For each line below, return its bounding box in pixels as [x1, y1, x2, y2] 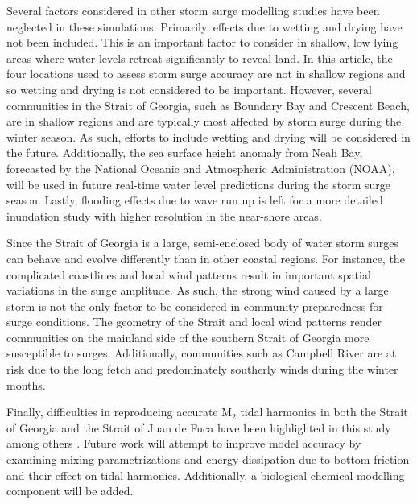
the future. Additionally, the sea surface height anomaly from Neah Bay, [6, 144, 363, 161]
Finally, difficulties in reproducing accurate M [6, 403, 233, 420]
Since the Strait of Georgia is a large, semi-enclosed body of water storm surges [6, 234, 398, 251]
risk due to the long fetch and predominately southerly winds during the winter [6, 361, 398, 378]
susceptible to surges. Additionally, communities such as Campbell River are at [6, 345, 397, 361]
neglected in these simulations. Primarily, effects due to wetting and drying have [6, 18, 403, 35]
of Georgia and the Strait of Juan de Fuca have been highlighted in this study [6, 419, 391, 436]
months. [6, 376, 46, 393]
